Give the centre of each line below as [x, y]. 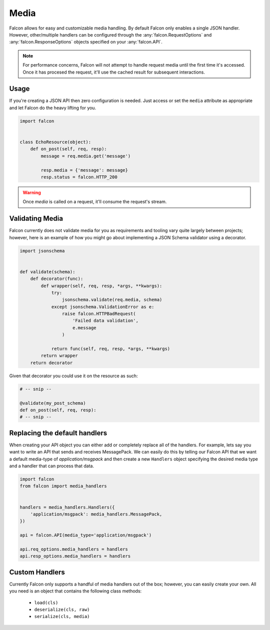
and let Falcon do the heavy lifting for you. [53, 108]
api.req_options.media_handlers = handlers [74, 549]
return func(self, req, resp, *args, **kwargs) [111, 349]
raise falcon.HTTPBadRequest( [99, 314]
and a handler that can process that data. [52, 466]
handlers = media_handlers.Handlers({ [67, 507]
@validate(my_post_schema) [53, 403]
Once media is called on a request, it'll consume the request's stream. [95, 202]
